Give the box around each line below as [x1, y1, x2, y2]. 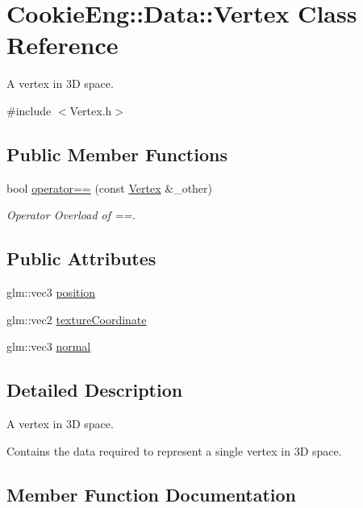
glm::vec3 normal [6, 338, 91, 355]
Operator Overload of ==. [6, 206, 136, 223]
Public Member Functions [6, 141, 227, 166]
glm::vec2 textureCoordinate [6, 310, 147, 327]
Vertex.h [69, 102, 112, 119]
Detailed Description [6, 377, 183, 402]
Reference [6, 28, 119, 61]
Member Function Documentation [6, 481, 297, 506]
